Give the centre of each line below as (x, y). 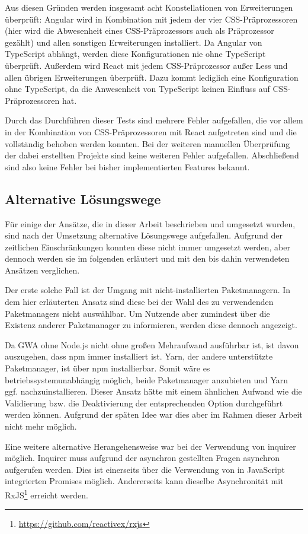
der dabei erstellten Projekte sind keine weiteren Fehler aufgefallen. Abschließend (152, 155)
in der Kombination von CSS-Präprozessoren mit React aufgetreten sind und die (151, 131)
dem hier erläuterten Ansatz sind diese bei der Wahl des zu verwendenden (139, 302)
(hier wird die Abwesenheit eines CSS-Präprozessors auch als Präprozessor (139, 31)
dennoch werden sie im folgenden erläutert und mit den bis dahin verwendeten (147, 258)
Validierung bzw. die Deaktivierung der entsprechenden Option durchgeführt (144, 403)
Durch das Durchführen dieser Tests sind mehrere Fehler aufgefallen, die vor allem (154, 120)
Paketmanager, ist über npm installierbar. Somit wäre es (108, 368)
